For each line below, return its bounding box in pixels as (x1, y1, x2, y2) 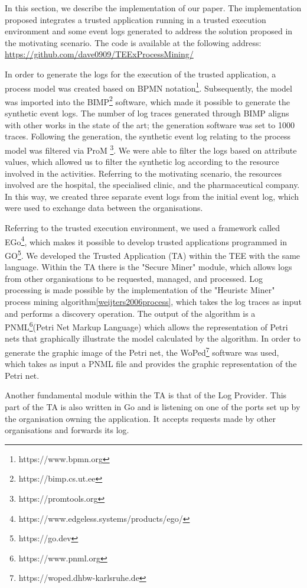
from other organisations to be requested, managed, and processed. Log (5, 272, 263, 284)
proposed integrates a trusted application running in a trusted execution (5, 13, 266, 25)
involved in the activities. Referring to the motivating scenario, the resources (5, 167, 282, 179)
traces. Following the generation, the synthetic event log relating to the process (5, 130, 291, 142)
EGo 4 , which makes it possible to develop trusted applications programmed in (5, 233, 287, 248)
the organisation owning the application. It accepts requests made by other (5, 412, 276, 424)
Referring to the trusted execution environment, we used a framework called (5, 222, 280, 234)
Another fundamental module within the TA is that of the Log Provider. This (5, 389, 287, 401)
